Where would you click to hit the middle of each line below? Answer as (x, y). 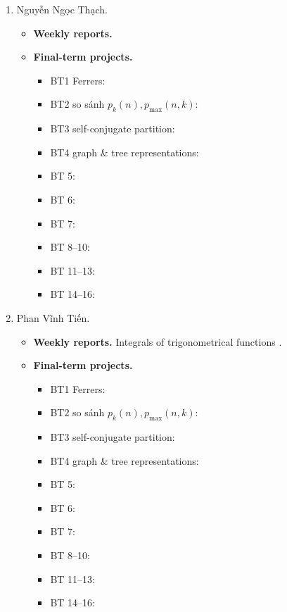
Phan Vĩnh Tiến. (53, 317)
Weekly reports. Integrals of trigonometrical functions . (158, 341)
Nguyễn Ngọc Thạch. (62, 9)
